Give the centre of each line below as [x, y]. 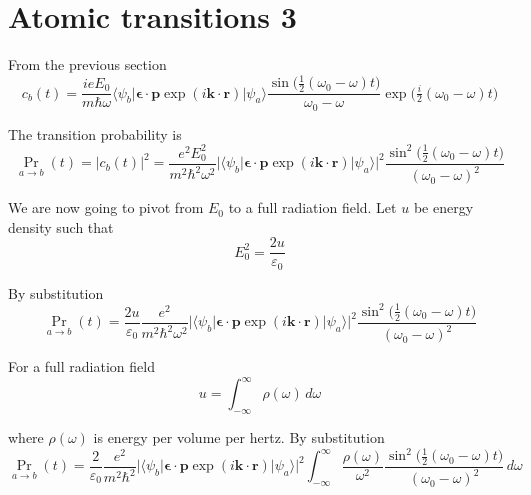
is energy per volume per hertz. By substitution [239, 436]
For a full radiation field [81, 366]
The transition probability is [95, 133]
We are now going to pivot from [106, 207]
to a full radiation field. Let [312, 207]
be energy [443, 207]
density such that [61, 226]
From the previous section [87, 64]
